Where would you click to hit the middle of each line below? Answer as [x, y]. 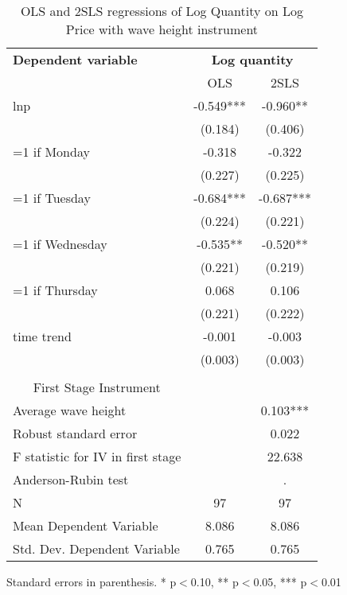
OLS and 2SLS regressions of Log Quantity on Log [162, 11]
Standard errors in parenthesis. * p [92, 581]
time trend [42, 336]
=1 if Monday [51, 152]
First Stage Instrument [97, 387]
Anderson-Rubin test [71, 479]
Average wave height [70, 410]
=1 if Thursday [55, 290]
